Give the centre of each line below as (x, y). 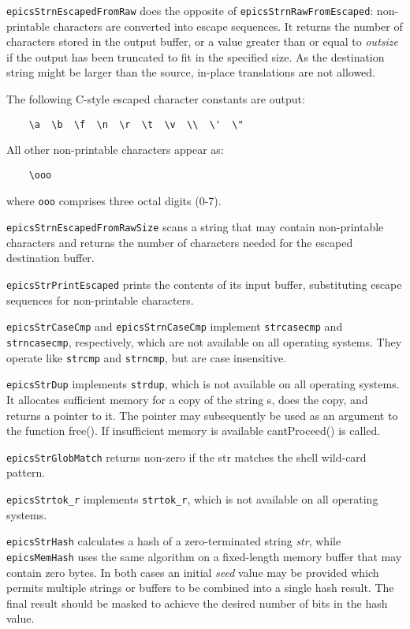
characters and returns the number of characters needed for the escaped (180, 242)
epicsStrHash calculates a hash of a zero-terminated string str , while (174, 541)
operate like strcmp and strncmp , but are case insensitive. (147, 357)
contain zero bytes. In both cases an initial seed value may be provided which (193, 572)
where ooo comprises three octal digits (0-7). (114, 200)
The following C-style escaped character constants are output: (156, 99)
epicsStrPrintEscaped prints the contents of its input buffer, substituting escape (204, 285)
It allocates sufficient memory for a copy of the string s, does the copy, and (187, 399)
